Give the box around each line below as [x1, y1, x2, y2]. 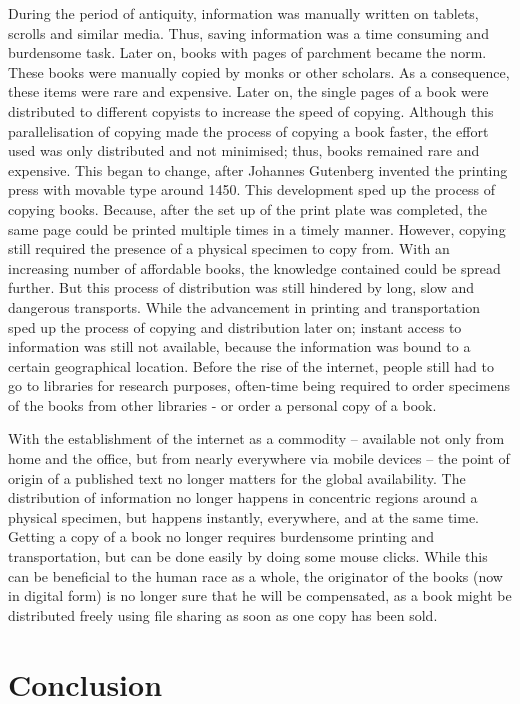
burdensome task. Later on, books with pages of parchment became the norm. [8, 42, 487, 63]
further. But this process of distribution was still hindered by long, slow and [8, 277, 475, 298]
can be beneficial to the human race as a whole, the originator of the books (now [8, 565, 503, 586]
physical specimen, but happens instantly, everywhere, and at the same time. [8, 506, 480, 527]
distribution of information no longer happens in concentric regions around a [8, 487, 478, 508]
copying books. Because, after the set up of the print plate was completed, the [8, 198, 487, 219]
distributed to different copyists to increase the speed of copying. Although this [8, 100, 494, 121]
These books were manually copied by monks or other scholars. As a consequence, [8, 61, 510, 82]
